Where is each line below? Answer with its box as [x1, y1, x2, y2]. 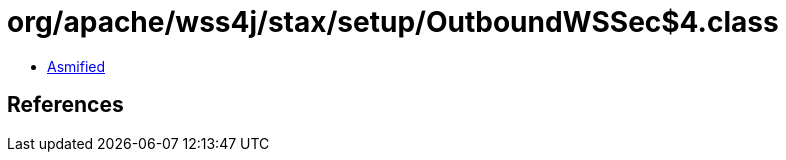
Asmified [47, 57, 106, 75]
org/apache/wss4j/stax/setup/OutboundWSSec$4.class [7, 5, 779, 39]
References [7, 92, 124, 118]
